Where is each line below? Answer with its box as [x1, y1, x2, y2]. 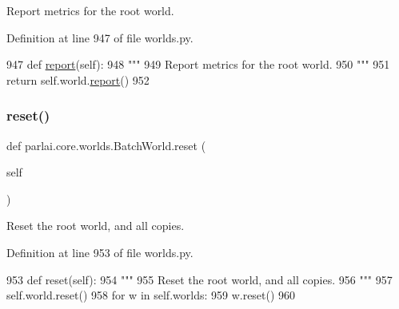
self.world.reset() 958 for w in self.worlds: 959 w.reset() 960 [6, 287, 296, 303]
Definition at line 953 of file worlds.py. [6, 244, 194, 260]
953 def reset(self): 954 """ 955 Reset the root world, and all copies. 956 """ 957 [6, 271, 393, 287]
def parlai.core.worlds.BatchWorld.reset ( [6, 137, 206, 153]
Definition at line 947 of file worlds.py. [6, 29, 194, 46]
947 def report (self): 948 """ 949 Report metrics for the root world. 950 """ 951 [6, 56, 390, 73]
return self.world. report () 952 [6, 71, 150, 88]
